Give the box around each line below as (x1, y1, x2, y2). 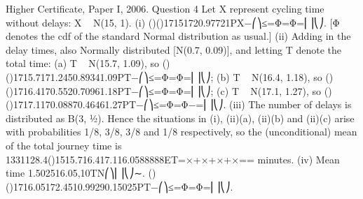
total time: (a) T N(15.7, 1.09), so (6, 56, 160, 71)
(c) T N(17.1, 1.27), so (217, 83, 322, 98)
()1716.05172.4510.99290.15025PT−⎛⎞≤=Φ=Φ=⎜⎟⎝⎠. (6, 179, 233, 193)
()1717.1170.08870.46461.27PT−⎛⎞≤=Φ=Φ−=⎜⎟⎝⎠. (6, 97, 226, 112)
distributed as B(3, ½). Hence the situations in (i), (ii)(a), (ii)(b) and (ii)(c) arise (6, 110, 355, 125)
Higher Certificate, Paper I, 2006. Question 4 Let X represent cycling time (6, 1, 324, 15)
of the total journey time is (6, 138, 122, 152)
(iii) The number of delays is (229, 97, 352, 112)
